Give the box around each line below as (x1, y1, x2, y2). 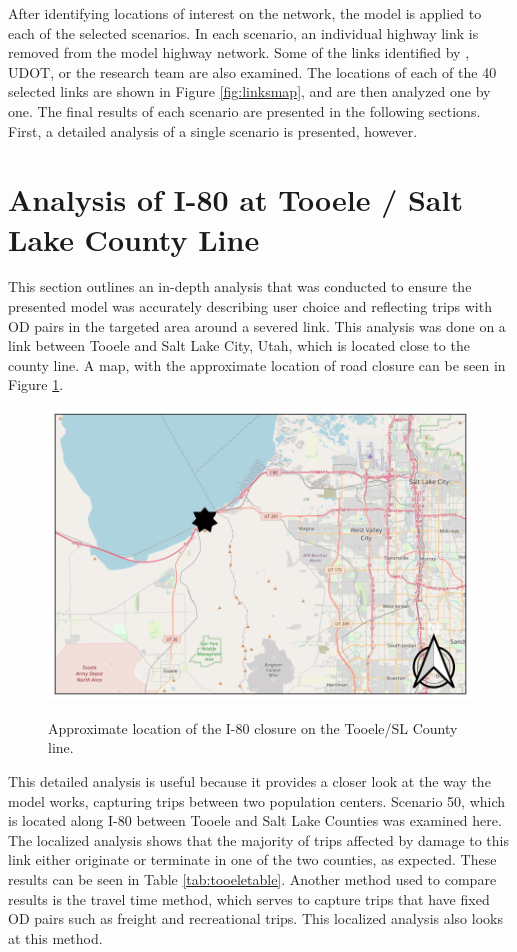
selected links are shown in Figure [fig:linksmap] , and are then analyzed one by (8, 81, 491, 102)
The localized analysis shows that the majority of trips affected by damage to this (8, 829, 510, 850)
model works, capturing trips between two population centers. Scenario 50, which (8, 790, 506, 811)
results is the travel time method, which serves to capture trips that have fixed (8, 888, 490, 909)
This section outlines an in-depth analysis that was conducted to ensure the (8, 276, 472, 297)
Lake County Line (8, 218, 260, 259)
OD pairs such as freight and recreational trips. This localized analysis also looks (8, 908, 503, 929)
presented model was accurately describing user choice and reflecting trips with (8, 296, 492, 317)
